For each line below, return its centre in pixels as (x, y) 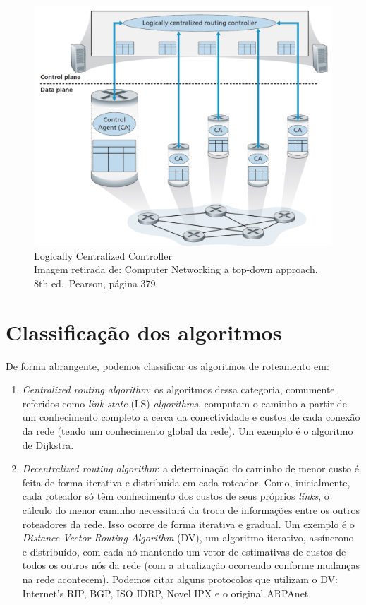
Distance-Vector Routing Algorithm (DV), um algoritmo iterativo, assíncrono (188, 538)
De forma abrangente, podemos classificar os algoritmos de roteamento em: (167, 365)
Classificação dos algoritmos (144, 331)
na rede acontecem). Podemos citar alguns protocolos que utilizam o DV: (180, 579)
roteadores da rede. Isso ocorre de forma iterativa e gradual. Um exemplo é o (188, 523)
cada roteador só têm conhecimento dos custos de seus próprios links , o (176, 496)
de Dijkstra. (48, 444)
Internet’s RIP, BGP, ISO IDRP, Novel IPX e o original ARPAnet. (167, 593)
